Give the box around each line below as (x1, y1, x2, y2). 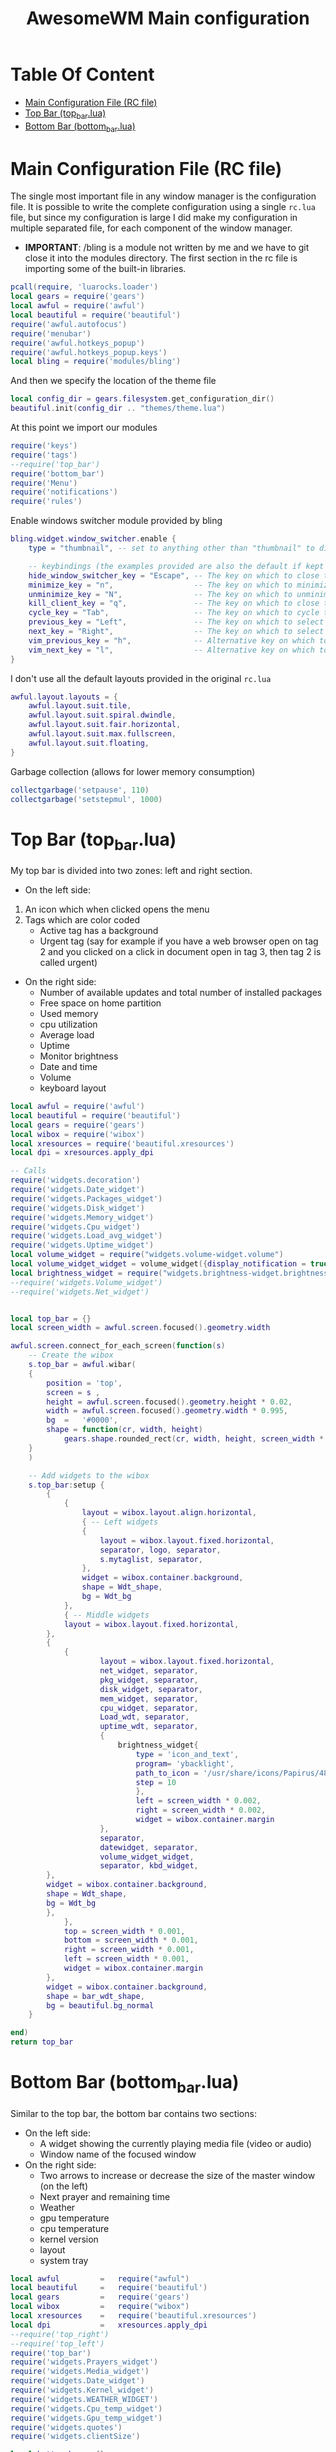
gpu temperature (39, 2212, 110, 2224)
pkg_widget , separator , (99, 1675, 199, 1685)
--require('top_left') (10, 2338, 105, 2349)
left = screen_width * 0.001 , (63, 1954, 190, 1964)
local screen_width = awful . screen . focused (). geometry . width (10, 1323, 271, 1333)
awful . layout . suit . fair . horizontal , (28, 720, 182, 730)
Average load (39, 1029, 95, 1041)
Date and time (39, 1061, 98, 1072)
